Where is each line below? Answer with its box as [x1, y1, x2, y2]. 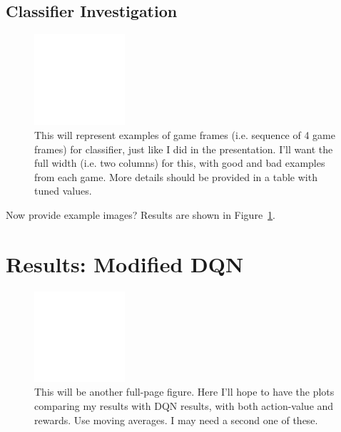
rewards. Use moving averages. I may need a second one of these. [34, 412, 318, 427]
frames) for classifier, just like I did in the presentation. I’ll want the [34, 141, 333, 156]
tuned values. [34, 183, 92, 198]
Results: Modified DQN [6, 249, 244, 278]
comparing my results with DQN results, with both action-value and [34, 398, 334, 413]
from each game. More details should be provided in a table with [34, 169, 317, 184]
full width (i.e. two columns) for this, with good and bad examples [34, 155, 325, 170]
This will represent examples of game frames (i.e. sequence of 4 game [34, 127, 335, 142]
